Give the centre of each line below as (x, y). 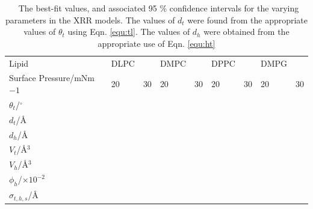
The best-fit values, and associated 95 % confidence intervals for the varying (159, 8)
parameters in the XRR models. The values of (90, 20)
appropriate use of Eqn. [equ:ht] (156, 43)
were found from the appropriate (248, 20)
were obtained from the (246, 32)
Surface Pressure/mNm (52, 78)
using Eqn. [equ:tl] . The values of (129, 32)
